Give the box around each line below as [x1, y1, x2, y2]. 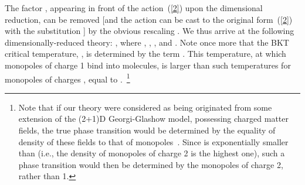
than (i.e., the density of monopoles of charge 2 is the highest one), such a [18, 147, 285, 159]
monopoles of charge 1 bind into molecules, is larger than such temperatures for [5, 59, 291, 71]
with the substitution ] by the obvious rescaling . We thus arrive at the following [5, 25, 294, 37]
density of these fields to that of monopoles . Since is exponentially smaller [18, 135, 289, 148]
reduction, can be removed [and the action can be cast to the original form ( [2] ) [5, 13, 293, 25]
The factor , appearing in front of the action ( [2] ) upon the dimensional [5, 2, 263, 13]
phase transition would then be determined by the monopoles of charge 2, [18, 158, 283, 170]
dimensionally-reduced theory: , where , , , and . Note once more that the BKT [5, 36, 289, 48]
